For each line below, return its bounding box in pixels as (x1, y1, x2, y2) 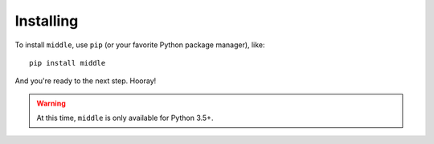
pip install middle (29, 58, 106, 67)
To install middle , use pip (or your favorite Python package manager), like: (14, 40, 265, 50)
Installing (14, 12, 79, 30)
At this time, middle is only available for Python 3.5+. (36, 113, 214, 123)
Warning (36, 98, 66, 108)
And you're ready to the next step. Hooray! (14, 76, 157, 86)
